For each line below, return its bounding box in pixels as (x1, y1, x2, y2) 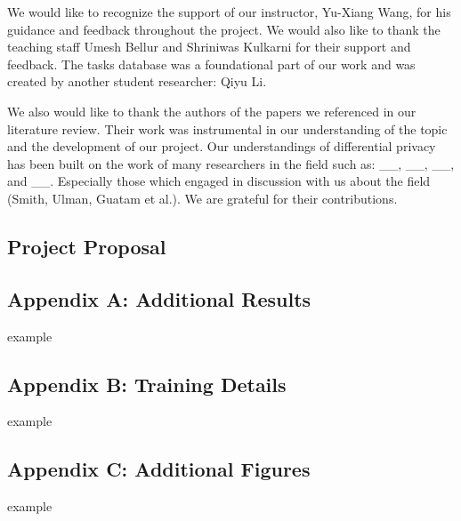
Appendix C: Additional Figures (7, 455, 311, 483)
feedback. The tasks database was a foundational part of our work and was (7, 54, 416, 73)
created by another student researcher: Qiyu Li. (7, 72, 267, 91)
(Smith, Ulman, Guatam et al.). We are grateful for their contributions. (7, 188, 398, 207)
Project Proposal (7, 232, 166, 260)
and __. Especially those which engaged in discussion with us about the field (7, 172, 431, 190)
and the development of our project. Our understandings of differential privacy (7, 137, 436, 156)
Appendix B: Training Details (7, 370, 287, 397)
